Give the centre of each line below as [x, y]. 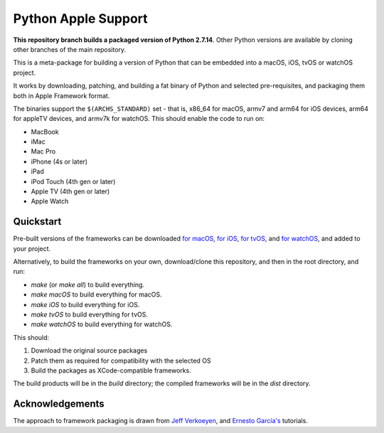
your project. [32, 248]
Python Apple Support [81, 18]
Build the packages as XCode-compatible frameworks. [111, 370]
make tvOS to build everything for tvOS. [90, 315]
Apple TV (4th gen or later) [70, 191]
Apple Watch [50, 201]
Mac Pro [43, 151]
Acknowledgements [59, 404]
